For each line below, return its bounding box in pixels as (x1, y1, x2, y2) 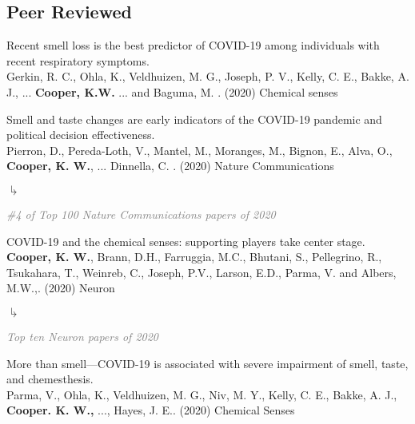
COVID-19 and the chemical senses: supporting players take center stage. (6, 232, 365, 249)
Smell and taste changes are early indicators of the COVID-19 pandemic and (6, 110, 382, 127)
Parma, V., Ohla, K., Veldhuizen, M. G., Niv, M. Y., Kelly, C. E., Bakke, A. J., (6, 386, 397, 402)
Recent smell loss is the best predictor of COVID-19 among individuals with (6, 37, 380, 53)
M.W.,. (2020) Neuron (6, 279, 115, 296)
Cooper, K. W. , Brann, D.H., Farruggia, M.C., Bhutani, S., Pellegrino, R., (6, 248, 382, 265)
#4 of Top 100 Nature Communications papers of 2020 (6, 205, 276, 222)
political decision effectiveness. (6, 126, 155, 143)
